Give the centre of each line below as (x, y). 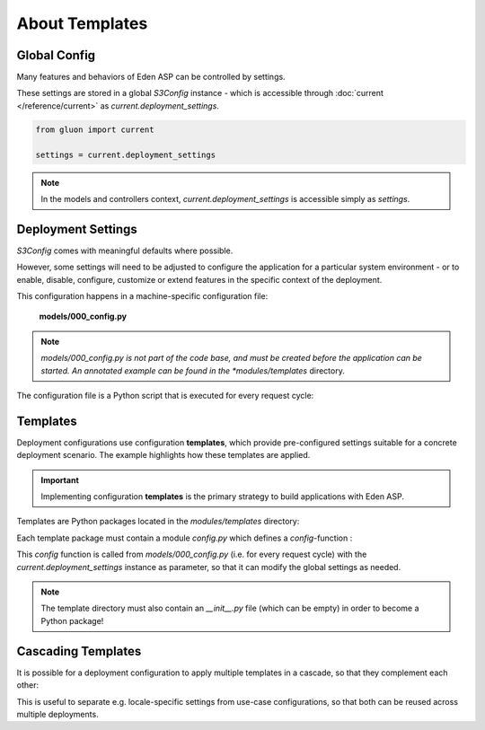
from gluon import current (95, 129)
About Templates (82, 23)
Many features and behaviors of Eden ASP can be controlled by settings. (151, 77)
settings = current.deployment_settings (125, 154)
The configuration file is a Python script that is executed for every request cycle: (165, 396)
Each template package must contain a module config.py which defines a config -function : (185, 538)
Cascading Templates (79, 651)
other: (28, 685)
